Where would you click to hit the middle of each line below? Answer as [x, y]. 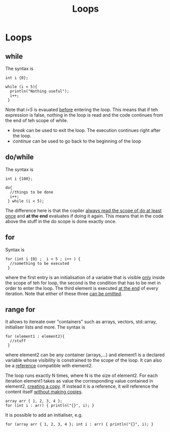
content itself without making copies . [44, 392]
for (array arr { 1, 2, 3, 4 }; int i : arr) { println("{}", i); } [79, 424]
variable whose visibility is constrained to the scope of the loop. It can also [83, 360]
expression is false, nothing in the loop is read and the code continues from [84, 115]
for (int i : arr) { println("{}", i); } [50, 406]
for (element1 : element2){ [35, 337]
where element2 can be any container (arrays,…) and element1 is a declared [85, 355]
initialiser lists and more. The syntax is [45, 327]
